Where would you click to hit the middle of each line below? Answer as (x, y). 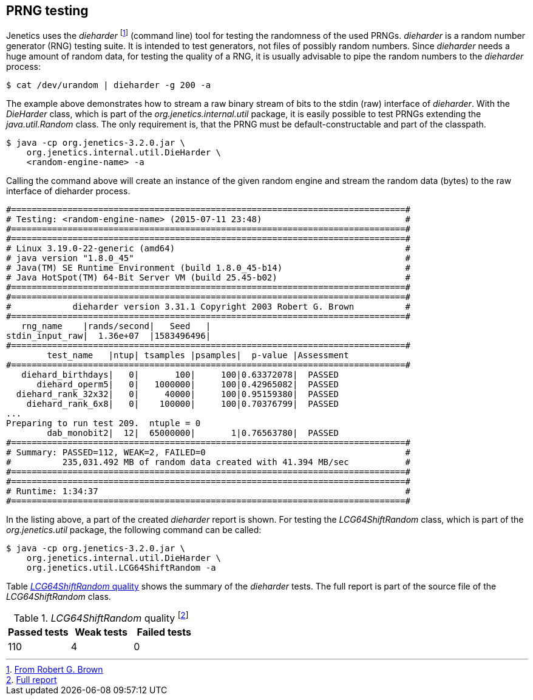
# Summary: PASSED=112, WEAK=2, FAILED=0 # (208, 453)
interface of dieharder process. (68, 191)
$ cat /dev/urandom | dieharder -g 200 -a (109, 85)
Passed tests (38, 632)
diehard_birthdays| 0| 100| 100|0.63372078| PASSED (180, 375)
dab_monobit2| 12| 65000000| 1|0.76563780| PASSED (193, 433)
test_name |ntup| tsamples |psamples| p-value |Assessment (198, 355)
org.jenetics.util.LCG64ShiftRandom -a (121, 568)
